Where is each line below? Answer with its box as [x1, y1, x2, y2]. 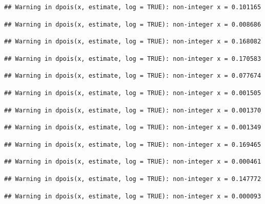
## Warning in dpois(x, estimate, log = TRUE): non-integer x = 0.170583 [4, 55, 261, 62]
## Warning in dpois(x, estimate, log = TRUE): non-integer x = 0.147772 [4, 175, 261, 183]
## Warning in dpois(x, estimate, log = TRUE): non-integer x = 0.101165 [4, 4, 261, 11]
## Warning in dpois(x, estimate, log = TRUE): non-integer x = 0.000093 [4, 192, 261, 200]
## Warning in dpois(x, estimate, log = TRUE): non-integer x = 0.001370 [4, 106, 261, 114]
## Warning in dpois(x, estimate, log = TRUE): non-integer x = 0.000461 [4, 158, 261, 166]
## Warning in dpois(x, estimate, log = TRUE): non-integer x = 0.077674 [4, 72, 261, 80]
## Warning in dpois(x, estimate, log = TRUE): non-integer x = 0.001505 [4, 89, 261, 97]
